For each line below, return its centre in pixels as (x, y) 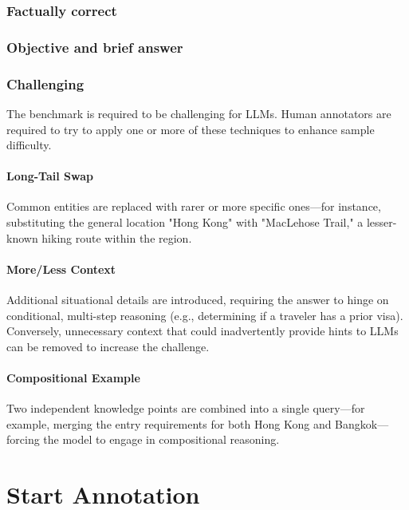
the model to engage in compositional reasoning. (161, 439)
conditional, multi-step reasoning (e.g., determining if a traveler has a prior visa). (205, 315)
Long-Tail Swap (50, 176)
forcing (23, 439)
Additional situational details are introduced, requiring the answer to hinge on (198, 300)
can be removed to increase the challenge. (108, 346)
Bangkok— (362, 423)
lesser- (381, 222)
